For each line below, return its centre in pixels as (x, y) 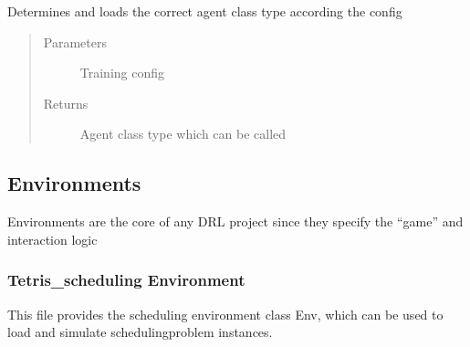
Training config (122, 73)
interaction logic (52, 239)
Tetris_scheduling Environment (126, 280)
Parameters (75, 42)
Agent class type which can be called (183, 134)
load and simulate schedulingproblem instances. (140, 332)
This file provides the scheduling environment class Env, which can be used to (225, 314)
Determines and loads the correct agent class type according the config (205, 11)
